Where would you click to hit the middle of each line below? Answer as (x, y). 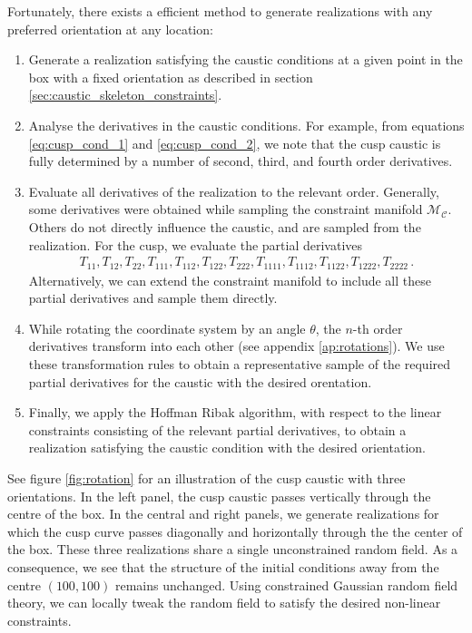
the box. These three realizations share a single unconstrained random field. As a (233, 549)
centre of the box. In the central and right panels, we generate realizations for (223, 514)
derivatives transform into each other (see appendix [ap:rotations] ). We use (236, 346)
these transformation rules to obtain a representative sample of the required (240, 363)
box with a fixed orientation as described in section (171, 77)
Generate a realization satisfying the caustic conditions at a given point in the (246, 59)
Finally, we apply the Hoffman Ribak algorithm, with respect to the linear (235, 412)
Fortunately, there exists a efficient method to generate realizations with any (220, 11)
